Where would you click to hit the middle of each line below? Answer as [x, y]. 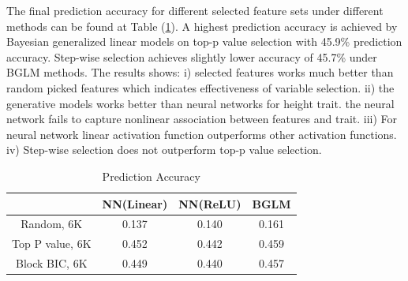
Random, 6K [52, 224]
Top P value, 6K [52, 244]
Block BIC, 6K [51, 263]
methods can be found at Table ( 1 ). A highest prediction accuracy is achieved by [202, 26]
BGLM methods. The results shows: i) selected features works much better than [200, 72]
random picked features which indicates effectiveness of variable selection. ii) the [200, 87]
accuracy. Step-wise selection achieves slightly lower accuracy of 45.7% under [192, 56]
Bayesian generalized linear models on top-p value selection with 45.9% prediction [204, 41]
